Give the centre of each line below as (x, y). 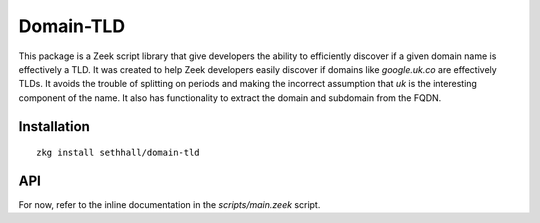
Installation (54, 126)
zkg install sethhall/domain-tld (118, 153)
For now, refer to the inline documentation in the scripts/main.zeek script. (169, 205)
